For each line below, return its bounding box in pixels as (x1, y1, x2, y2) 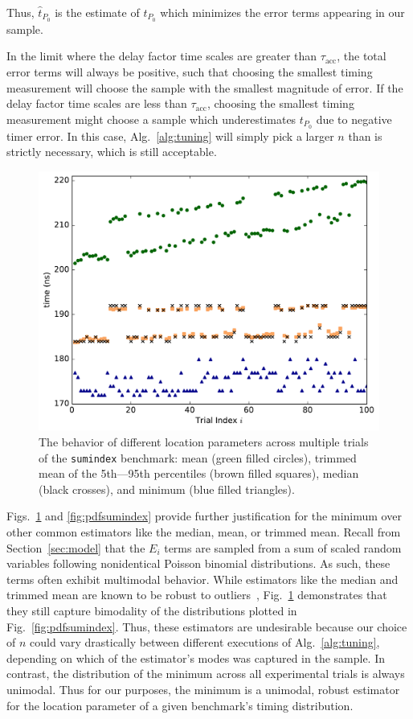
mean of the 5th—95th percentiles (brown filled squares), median (39, 465, 359, 482)
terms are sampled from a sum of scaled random (164, 539, 402, 556)
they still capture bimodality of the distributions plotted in (6, 602, 297, 619)
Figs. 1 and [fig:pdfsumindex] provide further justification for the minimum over (6, 507, 402, 524)
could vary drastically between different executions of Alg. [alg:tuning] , (30, 634, 380, 651)
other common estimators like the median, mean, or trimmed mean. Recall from (6, 524, 401, 540)
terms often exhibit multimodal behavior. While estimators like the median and (6, 570, 399, 587)
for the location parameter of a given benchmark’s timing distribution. (6, 696, 354, 713)
